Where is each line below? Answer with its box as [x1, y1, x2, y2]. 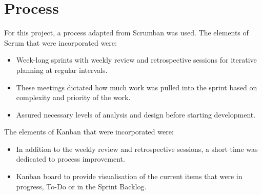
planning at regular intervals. [16, 64, 108, 75]
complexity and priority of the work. [16, 92, 131, 103]
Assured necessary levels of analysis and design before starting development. [16, 109, 256, 120]
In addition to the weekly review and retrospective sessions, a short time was [16, 143, 258, 154]
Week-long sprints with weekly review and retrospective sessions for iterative [16, 54, 257, 65]
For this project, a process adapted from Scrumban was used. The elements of [4, 27, 249, 38]
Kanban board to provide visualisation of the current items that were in [16, 171, 243, 182]
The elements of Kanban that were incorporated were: [4, 126, 174, 137]
